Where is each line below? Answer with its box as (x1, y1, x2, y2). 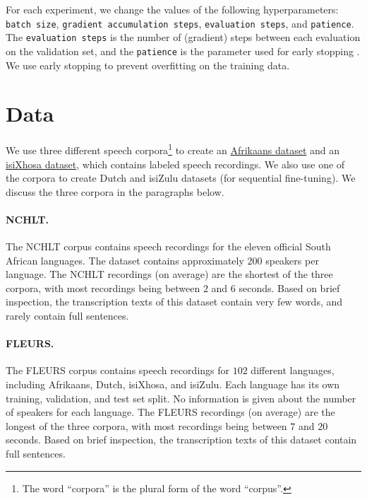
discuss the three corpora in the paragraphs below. (6, 184, 224, 199)
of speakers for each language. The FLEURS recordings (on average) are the (6, 405, 335, 419)
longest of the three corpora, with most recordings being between (6, 418, 287, 433)
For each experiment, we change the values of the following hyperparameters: (6, 2, 339, 16)
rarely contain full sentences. (6, 308, 129, 323)
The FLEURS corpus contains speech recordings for (6, 363, 230, 378)
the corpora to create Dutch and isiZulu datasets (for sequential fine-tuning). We (6, 170, 356, 185)
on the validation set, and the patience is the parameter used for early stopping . (6, 43, 360, 58)
